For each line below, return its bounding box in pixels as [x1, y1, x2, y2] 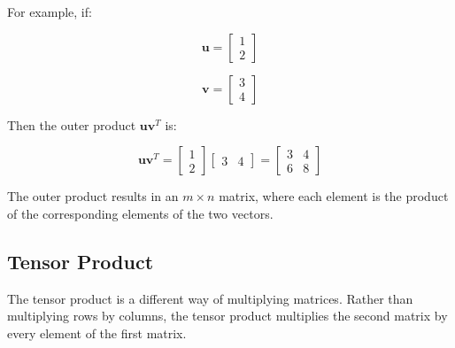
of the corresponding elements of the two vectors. [7, 204, 274, 222]
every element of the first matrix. [7, 323, 187, 342]
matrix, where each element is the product [219, 187, 449, 205]
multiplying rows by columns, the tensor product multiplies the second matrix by [7, 306, 448, 325]
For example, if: [7, 3, 92, 20]
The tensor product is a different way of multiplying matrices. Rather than [7, 289, 413, 307]
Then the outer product [7, 115, 136, 134]
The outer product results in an [7, 187, 179, 205]
